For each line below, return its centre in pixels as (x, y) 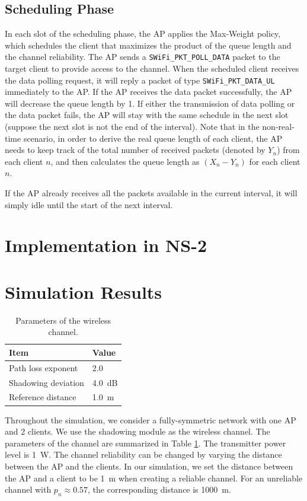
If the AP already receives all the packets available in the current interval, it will (151, 193)
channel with (28, 489)
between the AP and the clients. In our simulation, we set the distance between (149, 466)
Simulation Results (84, 291)
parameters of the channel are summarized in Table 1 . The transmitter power (145, 443)
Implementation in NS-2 (106, 245)
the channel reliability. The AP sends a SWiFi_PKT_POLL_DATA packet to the (143, 57)
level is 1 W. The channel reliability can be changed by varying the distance (143, 454)
